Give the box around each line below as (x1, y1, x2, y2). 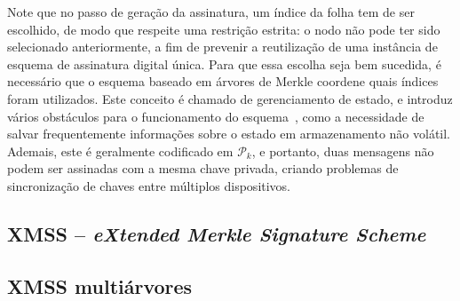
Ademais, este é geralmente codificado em (7, 141, 234, 160)
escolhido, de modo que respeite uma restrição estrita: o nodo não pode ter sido (7, 20, 440, 38)
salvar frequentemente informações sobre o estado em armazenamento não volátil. (7, 124, 450, 143)
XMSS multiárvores (7, 272, 193, 299)
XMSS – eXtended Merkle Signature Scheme (7, 219, 426, 247)
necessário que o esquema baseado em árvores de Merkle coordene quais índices (7, 72, 439, 91)
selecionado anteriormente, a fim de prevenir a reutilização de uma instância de (7, 37, 438, 56)
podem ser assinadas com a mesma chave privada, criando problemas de (7, 159, 399, 178)
